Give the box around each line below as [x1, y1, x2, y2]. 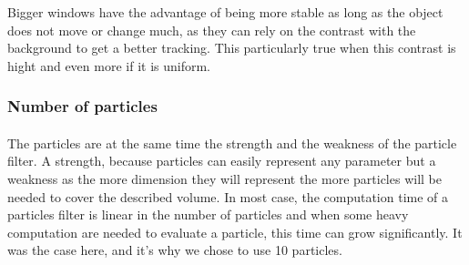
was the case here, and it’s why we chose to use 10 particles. [7, 240, 342, 260]
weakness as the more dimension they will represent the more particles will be [7, 169, 442, 188]
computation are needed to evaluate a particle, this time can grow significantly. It [7, 222, 463, 241]
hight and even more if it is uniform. [7, 56, 211, 75]
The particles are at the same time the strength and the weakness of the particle [7, 133, 457, 152]
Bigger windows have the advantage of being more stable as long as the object [7, 3, 444, 21]
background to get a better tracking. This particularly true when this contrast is [7, 38, 456, 57]
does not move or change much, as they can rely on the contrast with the [7, 20, 416, 39]
